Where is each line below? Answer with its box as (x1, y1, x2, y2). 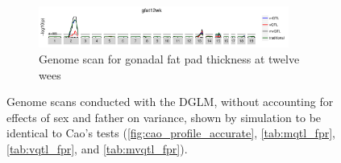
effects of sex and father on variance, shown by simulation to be (6, 108, 322, 125)
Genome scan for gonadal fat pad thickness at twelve (39, 50, 300, 67)
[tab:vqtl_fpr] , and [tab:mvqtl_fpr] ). (6, 140, 188, 157)
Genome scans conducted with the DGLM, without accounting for (6, 93, 334, 110)
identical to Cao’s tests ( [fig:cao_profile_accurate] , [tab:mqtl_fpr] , (6, 124, 335, 141)
